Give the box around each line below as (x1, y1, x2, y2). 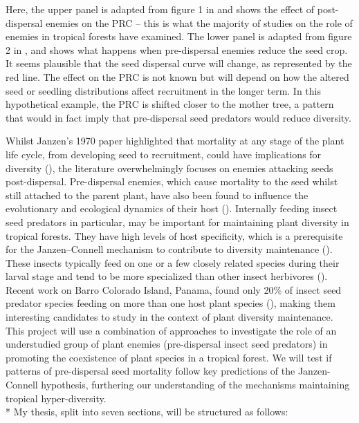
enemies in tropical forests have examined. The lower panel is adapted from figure (6, 29, 352, 44)
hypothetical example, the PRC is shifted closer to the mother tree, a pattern (6, 97, 334, 111)
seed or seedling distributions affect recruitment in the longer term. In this (6, 83, 321, 97)
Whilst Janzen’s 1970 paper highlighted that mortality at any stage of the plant (6, 133, 344, 148)
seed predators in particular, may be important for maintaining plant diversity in (6, 214, 349, 229)
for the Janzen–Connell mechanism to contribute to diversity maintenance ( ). (6, 242, 333, 256)
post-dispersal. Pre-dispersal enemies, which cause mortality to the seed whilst (6, 174, 338, 189)
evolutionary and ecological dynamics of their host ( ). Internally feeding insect (6, 201, 338, 216)
